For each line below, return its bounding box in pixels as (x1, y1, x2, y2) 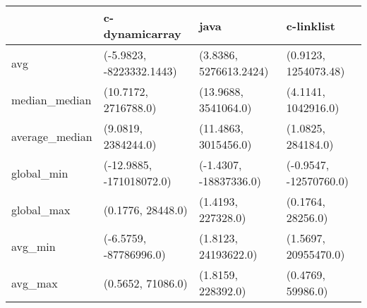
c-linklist (286, 17, 335, 34)
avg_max (11, 274, 58, 291)
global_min (11, 164, 68, 181)
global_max (11, 201, 71, 218)
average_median (11, 128, 92, 144)
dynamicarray (103, 25, 181, 42)
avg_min (11, 238, 56, 254)
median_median (11, 91, 92, 108)
